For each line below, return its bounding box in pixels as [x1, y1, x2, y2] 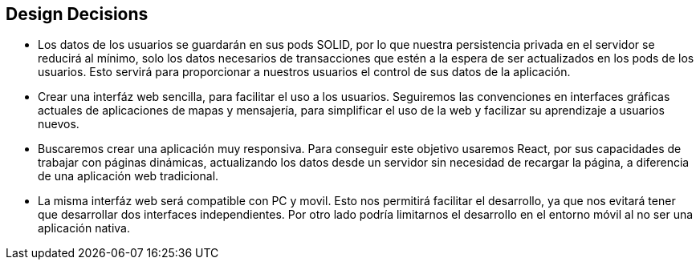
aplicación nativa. [38, 221, 131, 236]
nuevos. [38, 117, 79, 131]
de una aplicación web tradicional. [38, 169, 219, 183]
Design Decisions [6, 4, 149, 24]
